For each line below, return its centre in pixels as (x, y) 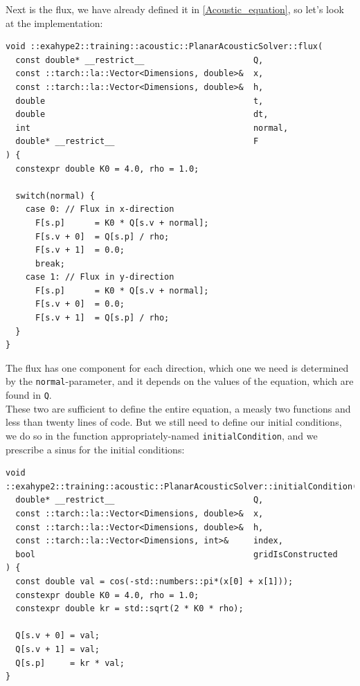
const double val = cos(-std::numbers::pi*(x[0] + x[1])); (154, 581)
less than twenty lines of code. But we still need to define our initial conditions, (174, 422)
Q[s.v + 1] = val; (58, 649)
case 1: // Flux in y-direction (100, 277)
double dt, (142, 115)
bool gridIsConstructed (177, 554)
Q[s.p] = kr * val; (70, 663)
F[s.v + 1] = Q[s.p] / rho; (102, 318)
